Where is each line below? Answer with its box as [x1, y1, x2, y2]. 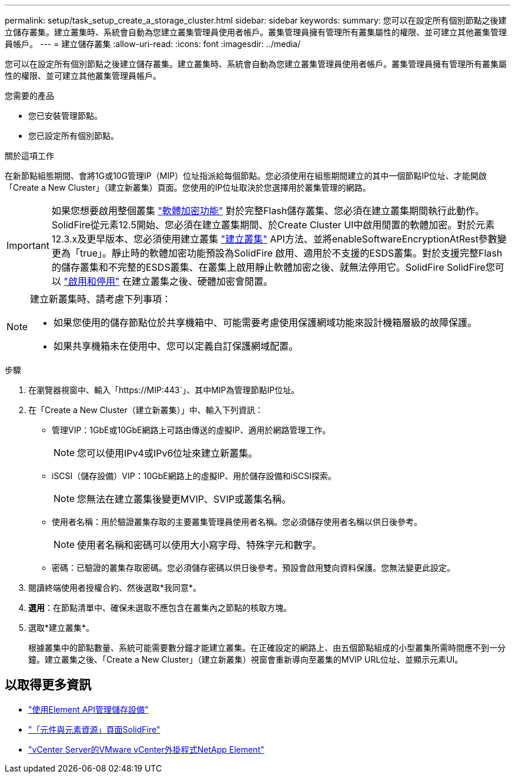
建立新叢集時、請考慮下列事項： [30, 293, 172, 305]
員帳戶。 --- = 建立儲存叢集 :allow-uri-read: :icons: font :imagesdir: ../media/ [5, 39, 301, 49]
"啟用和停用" [63, 275, 120, 287]
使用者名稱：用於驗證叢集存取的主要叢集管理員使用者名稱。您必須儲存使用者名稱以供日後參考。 [52, 517, 422, 527]
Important [6, 240, 49, 251]
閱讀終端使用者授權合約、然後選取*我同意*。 [28, 583, 202, 593]
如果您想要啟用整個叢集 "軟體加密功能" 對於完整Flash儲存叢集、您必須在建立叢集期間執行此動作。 [51, 205, 485, 217]
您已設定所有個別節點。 [28, 131, 119, 141]
